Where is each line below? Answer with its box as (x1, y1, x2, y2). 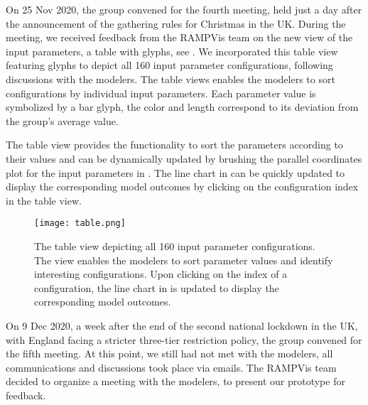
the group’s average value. (6, 113, 119, 128)
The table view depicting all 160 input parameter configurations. (34, 238, 315, 253)
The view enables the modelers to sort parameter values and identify (34, 252, 333, 267)
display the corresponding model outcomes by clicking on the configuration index (6, 179, 359, 194)
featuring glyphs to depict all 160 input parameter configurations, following (6, 58, 333, 72)
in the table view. (6, 193, 82, 207)
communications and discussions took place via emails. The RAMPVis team (6, 360, 337, 374)
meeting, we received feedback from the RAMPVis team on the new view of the (6, 30, 353, 45)
